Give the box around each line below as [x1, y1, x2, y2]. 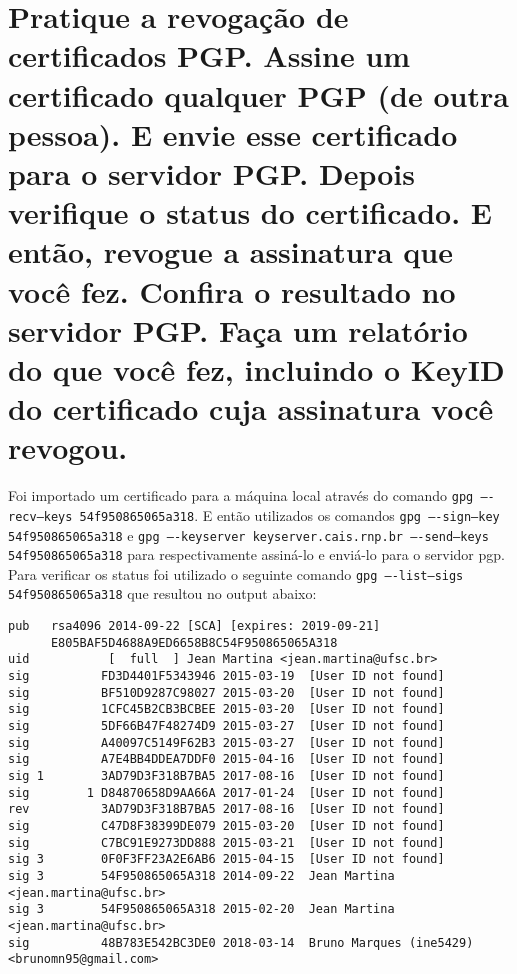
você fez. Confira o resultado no [8, 270, 456, 311]
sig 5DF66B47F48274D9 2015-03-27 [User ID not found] [8, 719, 445, 734]
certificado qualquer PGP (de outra [8, 74, 509, 115]
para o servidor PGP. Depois [8, 152, 415, 193]
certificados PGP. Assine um [8, 35, 411, 76]
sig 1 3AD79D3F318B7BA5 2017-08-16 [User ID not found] [8, 769, 445, 784]
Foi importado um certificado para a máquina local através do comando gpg [8, 485, 474, 506]
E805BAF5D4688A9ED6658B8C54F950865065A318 [50, 635, 338, 650]
